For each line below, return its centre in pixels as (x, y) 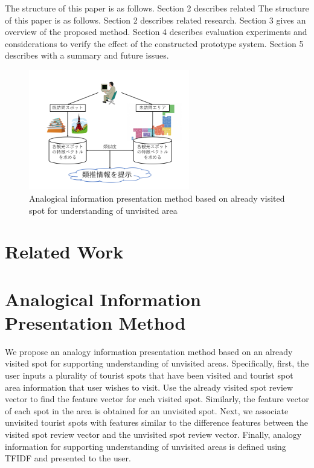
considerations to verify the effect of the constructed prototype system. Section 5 (154, 43)
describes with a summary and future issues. (87, 55)
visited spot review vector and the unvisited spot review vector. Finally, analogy (153, 434)
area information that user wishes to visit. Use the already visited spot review (149, 387)
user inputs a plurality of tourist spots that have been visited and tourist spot (149, 375)
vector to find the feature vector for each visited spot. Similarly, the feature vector (157, 399)
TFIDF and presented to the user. (68, 458)
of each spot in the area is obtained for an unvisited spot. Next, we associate (147, 410)
